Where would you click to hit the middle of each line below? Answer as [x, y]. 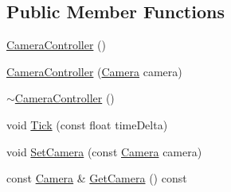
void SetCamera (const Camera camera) [104, 151]
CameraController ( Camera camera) [94, 71]
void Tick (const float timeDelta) [87, 124]
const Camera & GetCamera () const [97, 178]
